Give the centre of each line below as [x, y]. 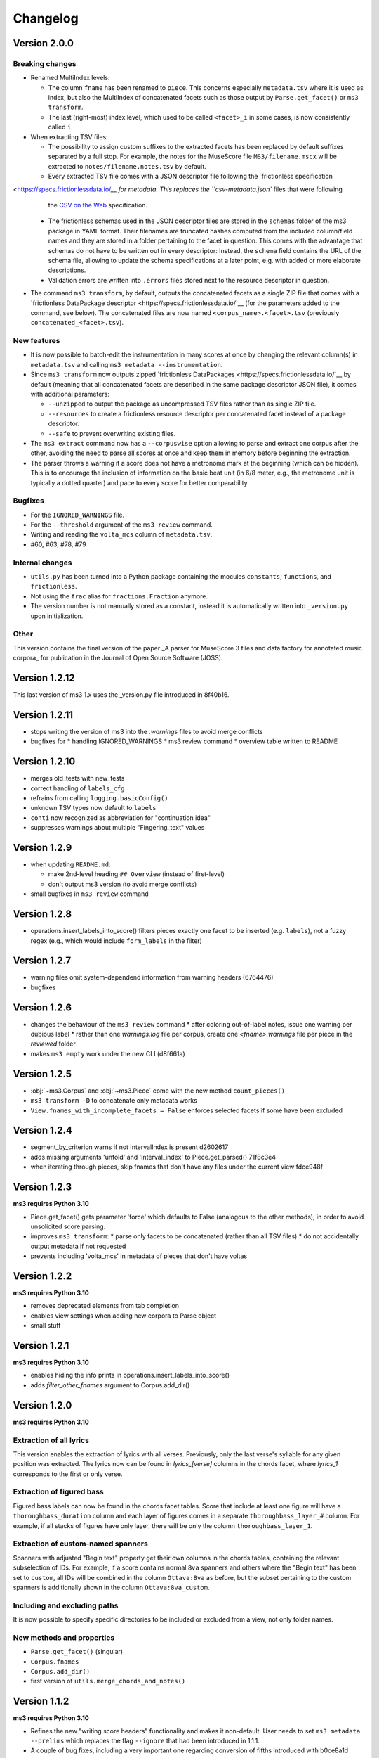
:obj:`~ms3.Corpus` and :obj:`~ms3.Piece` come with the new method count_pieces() [158, 1091]
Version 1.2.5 [42, 1073]
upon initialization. [57, 616]
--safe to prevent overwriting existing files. [112, 433]
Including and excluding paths [66, 1605]
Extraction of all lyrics [51, 1440]
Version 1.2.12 [44, 678]
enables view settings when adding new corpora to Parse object [124, 1316]
